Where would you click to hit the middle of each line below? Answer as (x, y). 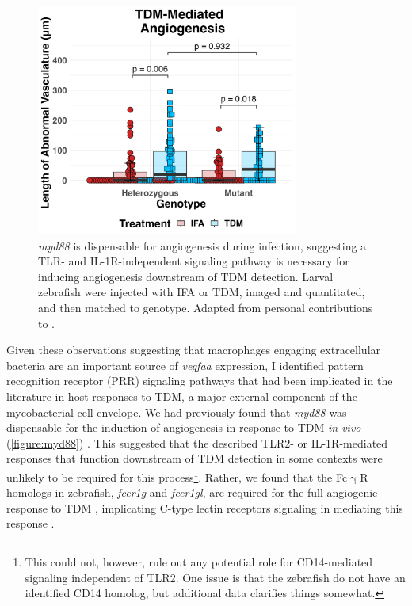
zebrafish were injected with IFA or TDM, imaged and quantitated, (202, 292)
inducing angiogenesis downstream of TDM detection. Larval (186, 276)
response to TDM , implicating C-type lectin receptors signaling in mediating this (205, 507)
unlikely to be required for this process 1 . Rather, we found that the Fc (177, 475)
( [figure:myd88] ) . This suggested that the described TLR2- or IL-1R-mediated (197, 442)
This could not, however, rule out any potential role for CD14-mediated (199, 561)
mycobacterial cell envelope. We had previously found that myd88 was (177, 412)
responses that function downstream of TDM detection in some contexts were (195, 458)
